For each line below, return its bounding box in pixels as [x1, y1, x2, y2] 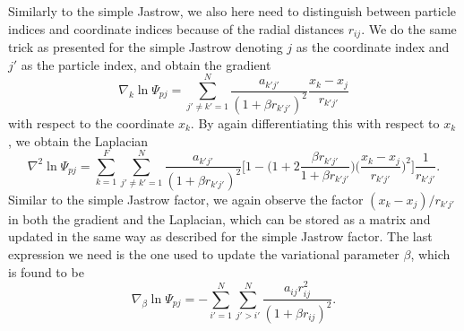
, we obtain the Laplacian [8, 131, 149, 150]
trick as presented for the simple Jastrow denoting [8, 38, 283, 57]
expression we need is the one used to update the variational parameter [8, 245, 400, 264]
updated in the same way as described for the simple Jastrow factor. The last [8, 227, 433, 246]
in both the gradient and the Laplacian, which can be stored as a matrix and [8, 209, 431, 228]
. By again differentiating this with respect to [190, 113, 440, 132]
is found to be [8, 262, 84, 281]
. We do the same [361, 19, 457, 38]
